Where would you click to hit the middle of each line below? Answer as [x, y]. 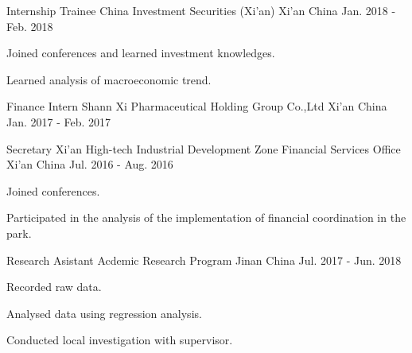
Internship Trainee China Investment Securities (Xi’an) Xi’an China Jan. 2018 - [201, 10]
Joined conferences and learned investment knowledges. [141, 53]
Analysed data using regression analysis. [104, 313]
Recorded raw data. [54, 287]
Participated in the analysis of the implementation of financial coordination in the [206, 217]
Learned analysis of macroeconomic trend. [109, 79]
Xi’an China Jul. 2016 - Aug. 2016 [90, 164]
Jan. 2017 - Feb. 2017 [59, 121]
